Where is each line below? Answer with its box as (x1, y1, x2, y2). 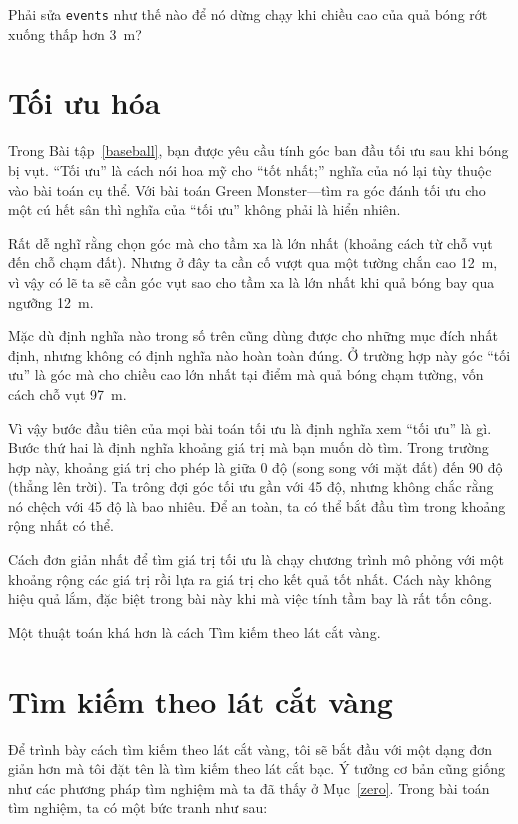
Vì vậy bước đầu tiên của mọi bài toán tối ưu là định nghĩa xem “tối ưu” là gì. (8, 417, 492, 438)
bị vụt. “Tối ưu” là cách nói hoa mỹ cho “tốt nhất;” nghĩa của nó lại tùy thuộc (8, 159, 492, 180)
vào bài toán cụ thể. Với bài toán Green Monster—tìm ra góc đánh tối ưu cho (8, 179, 486, 200)
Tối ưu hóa (8, 82, 161, 123)
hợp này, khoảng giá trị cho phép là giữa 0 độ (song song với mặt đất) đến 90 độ (8, 456, 503, 477)
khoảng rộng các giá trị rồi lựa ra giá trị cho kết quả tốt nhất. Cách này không (8, 568, 492, 589)
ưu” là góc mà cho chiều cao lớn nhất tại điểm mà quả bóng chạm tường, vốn (8, 364, 484, 385)
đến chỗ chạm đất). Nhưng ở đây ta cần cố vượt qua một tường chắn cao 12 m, (8, 252, 498, 273)
